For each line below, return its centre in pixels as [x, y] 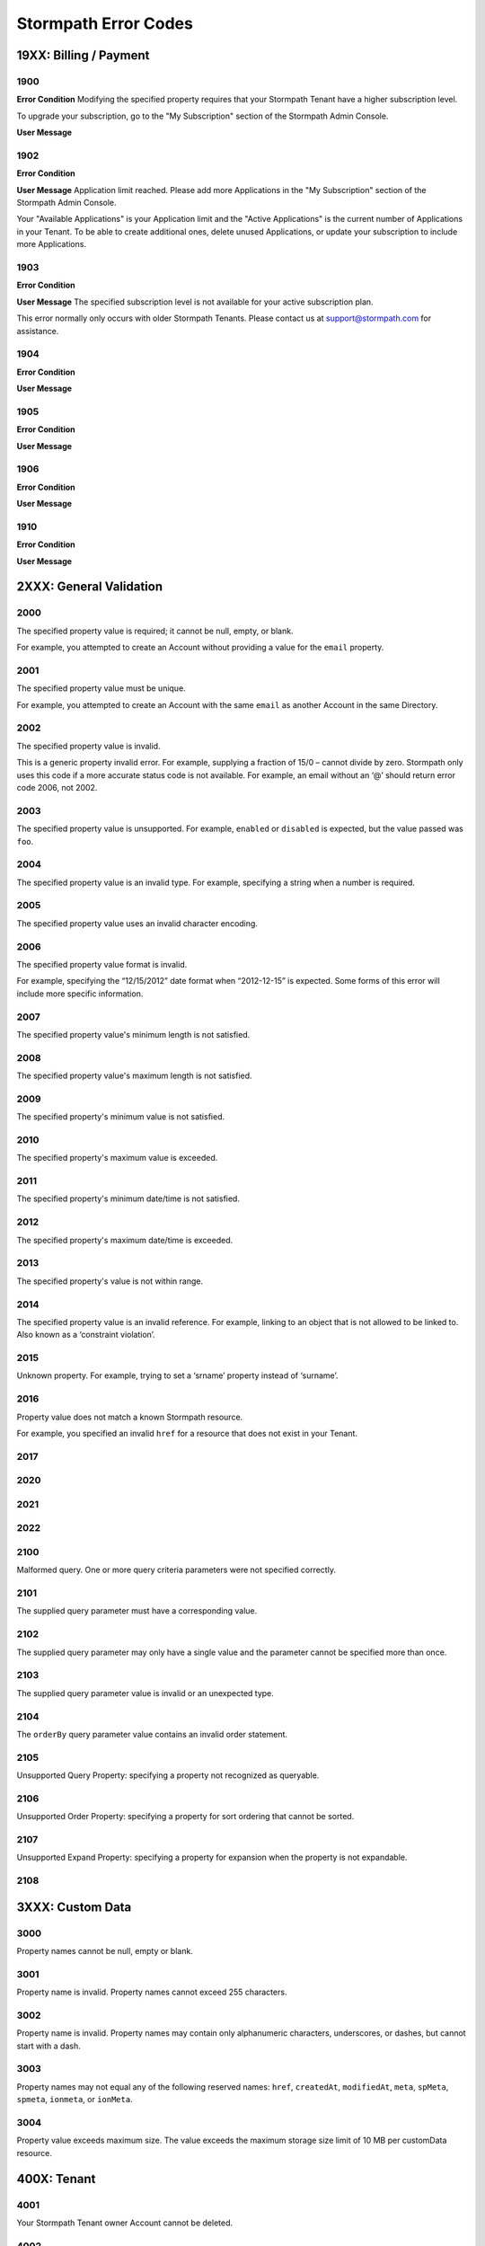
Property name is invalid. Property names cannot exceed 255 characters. [152, 1992]
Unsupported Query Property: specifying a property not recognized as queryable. [168, 1775]
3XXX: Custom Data [74, 1907]
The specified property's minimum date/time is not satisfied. [128, 1198]
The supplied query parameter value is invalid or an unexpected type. [145, 1693]
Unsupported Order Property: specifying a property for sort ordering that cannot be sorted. [185, 1817]
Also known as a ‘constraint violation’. [86, 1335]
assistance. [38, 331]
